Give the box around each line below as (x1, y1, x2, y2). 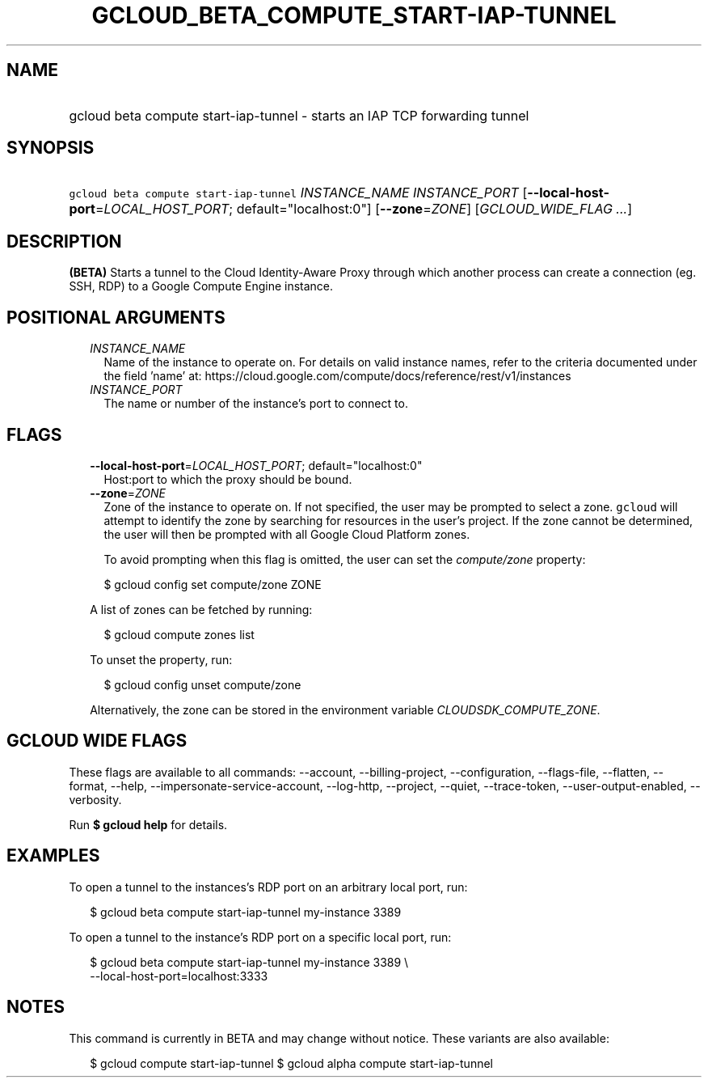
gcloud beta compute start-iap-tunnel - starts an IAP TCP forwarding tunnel (69, 107, 529, 124)
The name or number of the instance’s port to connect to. (103, 396, 408, 411)
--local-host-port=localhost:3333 (90, 968, 268, 983)
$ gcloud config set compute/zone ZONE (103, 577, 322, 591)
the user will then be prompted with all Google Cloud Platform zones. (103, 527, 470, 541)
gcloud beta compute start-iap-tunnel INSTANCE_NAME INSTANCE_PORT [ (69, 184, 528, 201)
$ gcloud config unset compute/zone (103, 677, 301, 692)
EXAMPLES (6, 845, 100, 866)
